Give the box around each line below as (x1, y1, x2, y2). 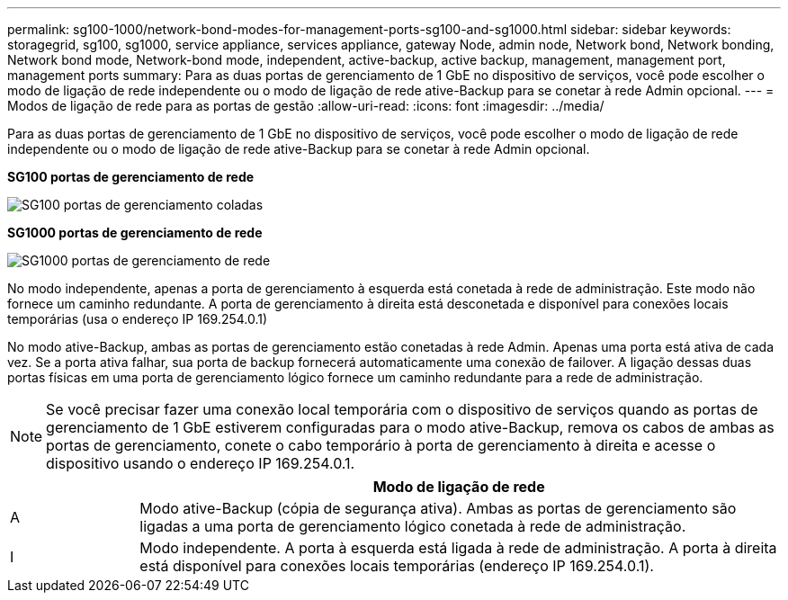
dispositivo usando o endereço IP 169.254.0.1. (46, 454, 355, 472)
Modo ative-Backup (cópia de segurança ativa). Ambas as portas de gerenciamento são (139, 499, 737, 517)
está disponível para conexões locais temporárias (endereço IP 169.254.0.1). (139, 557, 654, 575)
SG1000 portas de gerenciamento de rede (7, 225, 263, 240)
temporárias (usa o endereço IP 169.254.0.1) (7, 311, 268, 327)
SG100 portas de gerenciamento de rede (7, 169, 255, 184)
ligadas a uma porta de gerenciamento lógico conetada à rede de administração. (139, 517, 686, 535)
